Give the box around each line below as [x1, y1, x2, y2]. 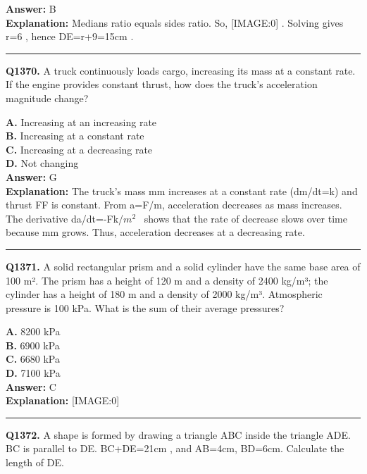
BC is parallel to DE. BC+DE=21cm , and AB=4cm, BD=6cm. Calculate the [6, 441, 344, 456]
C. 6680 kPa [6, 351, 60, 366]
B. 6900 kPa [6, 337, 60, 352]
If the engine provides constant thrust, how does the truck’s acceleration [6, 77, 318, 92]
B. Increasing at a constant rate [6, 128, 144, 143]
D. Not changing [6, 156, 79, 170]
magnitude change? [6, 90, 89, 105]
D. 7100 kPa [6, 366, 61, 380]
